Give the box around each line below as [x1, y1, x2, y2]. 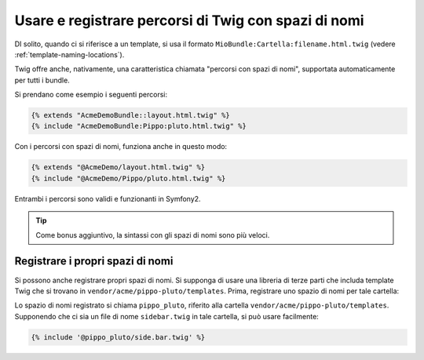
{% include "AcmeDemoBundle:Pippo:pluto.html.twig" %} [31, 122, 247, 131]
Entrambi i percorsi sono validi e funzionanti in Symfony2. [14, 194, 201, 203]
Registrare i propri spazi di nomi [14, 255, 174, 268]
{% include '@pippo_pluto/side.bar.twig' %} [31, 333, 206, 341]
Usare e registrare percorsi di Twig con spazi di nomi [14, 12, 364, 29]
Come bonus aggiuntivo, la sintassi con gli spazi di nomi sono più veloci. [35, 230, 270, 239]
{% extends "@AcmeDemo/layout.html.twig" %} [31, 163, 206, 172]
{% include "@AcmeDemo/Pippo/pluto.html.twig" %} [31, 173, 226, 183]
